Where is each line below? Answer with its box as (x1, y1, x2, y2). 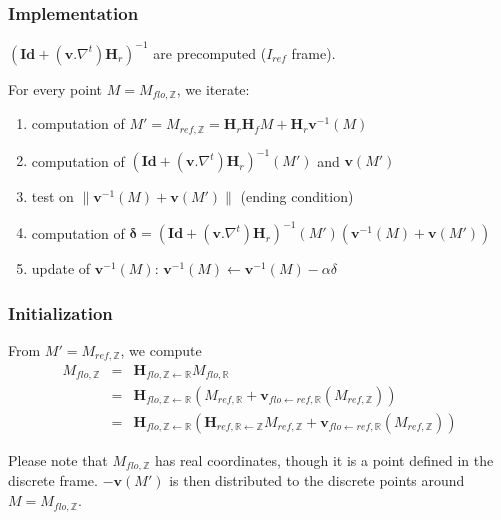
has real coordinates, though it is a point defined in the (154, 450, 494, 471)
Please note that (8, 450, 108, 471)
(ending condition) (240, 186, 354, 207)
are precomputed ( (153, 42, 267, 63)
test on (31, 186, 74, 207)
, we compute (120, 340, 202, 361)
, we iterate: (176, 78, 250, 99)
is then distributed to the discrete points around (169, 470, 465, 491)
